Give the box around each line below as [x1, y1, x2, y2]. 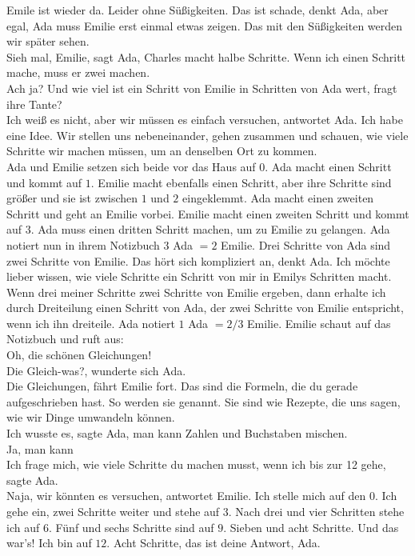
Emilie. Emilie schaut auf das [247, 314, 391, 331]
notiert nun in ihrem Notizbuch [6, 236, 160, 253]
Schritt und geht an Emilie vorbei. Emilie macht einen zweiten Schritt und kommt [6, 205, 409, 222]
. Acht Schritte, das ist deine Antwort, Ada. [106, 534, 321, 551]
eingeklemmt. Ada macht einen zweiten [182, 190, 374, 206]
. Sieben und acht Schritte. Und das [223, 518, 399, 535]
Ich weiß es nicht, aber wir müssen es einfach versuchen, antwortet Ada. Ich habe [6, 111, 403, 128]
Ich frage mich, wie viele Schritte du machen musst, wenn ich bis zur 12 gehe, [6, 456, 386, 473]
